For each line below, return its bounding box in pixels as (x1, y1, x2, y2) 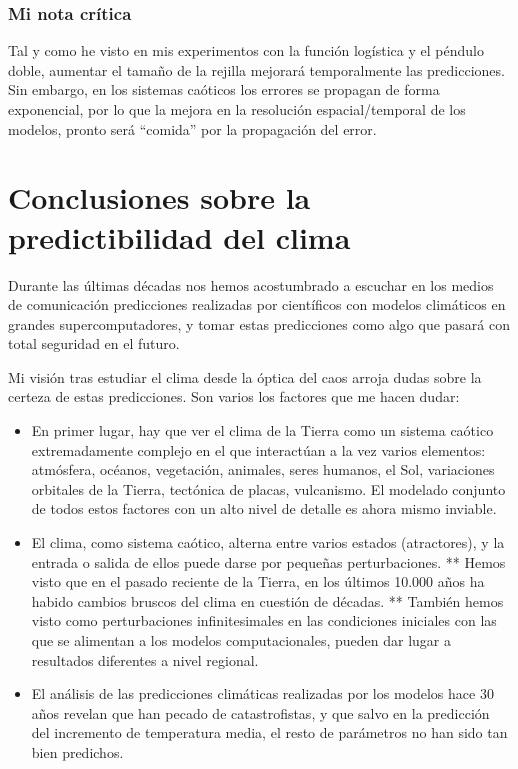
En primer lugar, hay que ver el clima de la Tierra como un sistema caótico (31, 420, 494, 441)
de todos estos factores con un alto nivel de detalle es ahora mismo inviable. (31, 498, 497, 519)
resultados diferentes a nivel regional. (31, 649, 259, 670)
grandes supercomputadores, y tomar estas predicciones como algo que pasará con (8, 313, 511, 334)
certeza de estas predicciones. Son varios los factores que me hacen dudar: (8, 386, 460, 407)
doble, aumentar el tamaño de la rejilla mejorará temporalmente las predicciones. (8, 59, 505, 80)
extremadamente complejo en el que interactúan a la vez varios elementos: (31, 439, 486, 460)
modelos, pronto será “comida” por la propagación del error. (8, 118, 377, 139)
